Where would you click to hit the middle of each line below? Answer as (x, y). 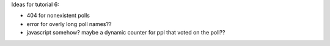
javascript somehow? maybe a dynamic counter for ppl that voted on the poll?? (126, 33)
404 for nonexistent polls (58, 16)
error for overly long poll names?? (69, 24)
